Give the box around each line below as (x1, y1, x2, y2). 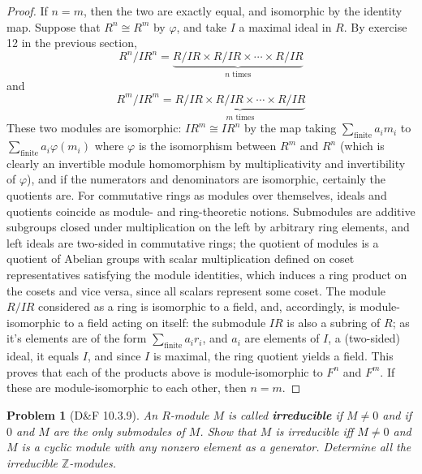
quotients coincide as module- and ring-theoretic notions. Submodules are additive (6, 202, 416, 219)
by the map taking (244, 119, 337, 136)
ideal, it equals (6, 347, 80, 364)
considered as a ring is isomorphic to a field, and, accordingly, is (38, 298, 356, 315)
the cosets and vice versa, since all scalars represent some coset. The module (6, 282, 386, 299)
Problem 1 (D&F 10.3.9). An (6, 406, 158, 423)
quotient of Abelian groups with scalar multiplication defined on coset (6, 250, 355, 267)
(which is (339, 137, 385, 154)
